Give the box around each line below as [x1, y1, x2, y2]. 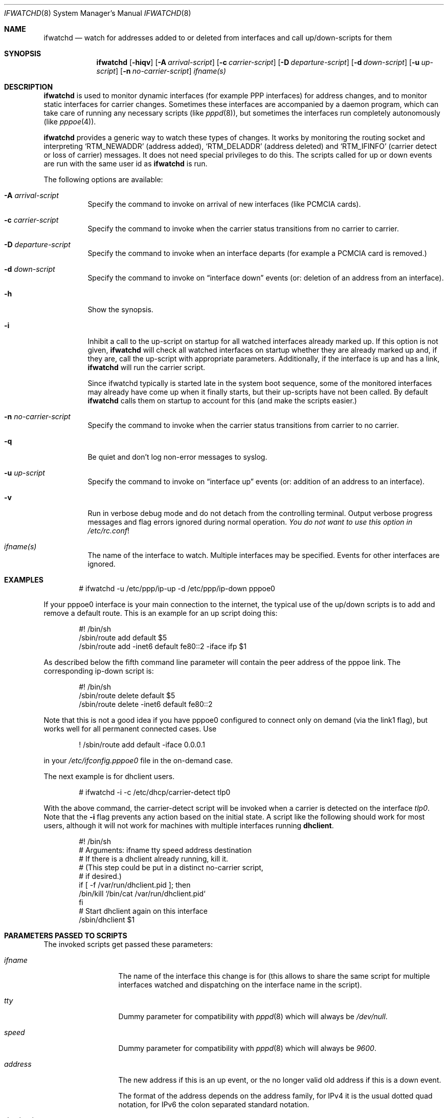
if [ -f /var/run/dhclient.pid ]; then [79, 880, 191, 889]
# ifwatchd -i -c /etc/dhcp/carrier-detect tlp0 [79, 788, 231, 797]
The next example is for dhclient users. [43, 772, 175, 781]
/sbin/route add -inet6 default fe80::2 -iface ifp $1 [79, 642, 247, 651]
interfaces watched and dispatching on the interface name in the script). [118, 980, 362, 989]
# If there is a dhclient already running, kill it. [79, 854, 229, 863]
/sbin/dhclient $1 [79, 915, 135, 924]
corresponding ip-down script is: [43, 666, 154, 675]
